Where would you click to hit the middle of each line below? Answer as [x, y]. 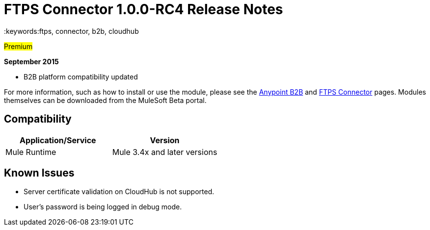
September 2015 [31, 61]
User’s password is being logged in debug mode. [103, 207]
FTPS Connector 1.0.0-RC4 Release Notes [144, 9]
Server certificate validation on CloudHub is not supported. [119, 192]
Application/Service [58, 140]
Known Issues [39, 173]
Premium [18, 46]
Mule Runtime [31, 152]
